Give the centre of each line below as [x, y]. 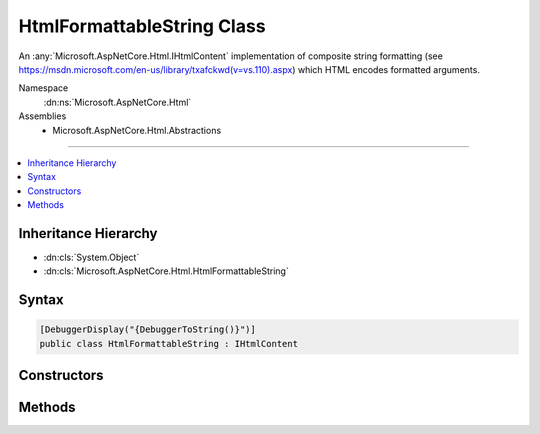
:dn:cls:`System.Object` [91, 257]
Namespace [43, 88]
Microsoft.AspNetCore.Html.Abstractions [137, 130]
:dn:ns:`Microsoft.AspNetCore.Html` [117, 102]
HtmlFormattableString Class [142, 26]
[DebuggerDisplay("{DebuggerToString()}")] [148, 329]
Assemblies [42, 116]
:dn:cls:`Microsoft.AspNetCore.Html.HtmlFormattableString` [166, 271]
